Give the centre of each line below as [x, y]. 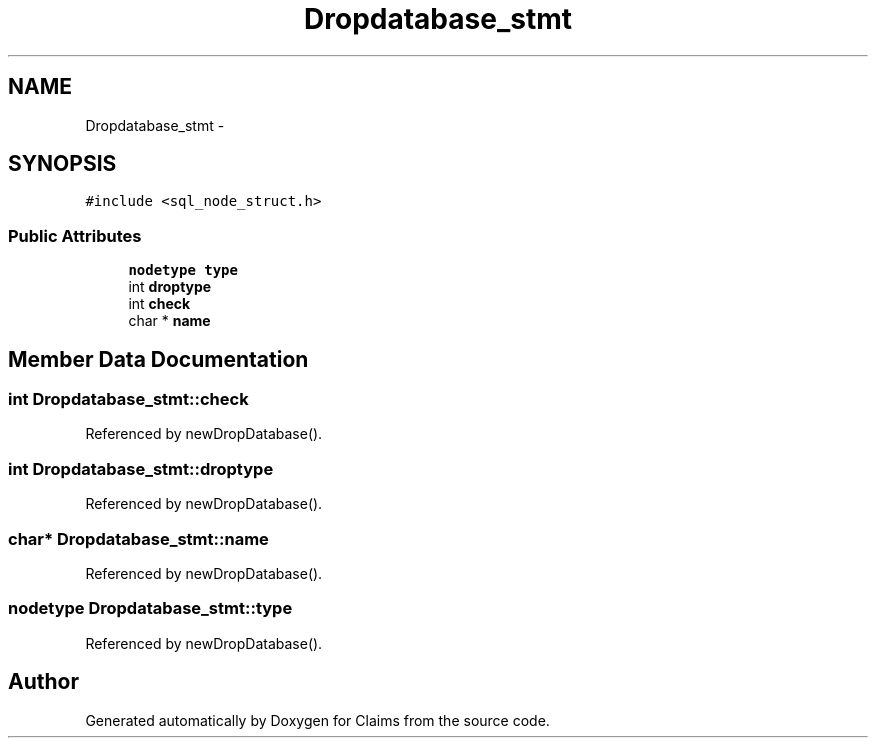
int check [159, 304]
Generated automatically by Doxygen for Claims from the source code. [317, 720]
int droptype [170, 287]
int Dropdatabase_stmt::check [128, 399]
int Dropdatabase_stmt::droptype [141, 468]
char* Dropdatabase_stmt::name [138, 538]
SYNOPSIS [62, 164]
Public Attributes [75, 235]
